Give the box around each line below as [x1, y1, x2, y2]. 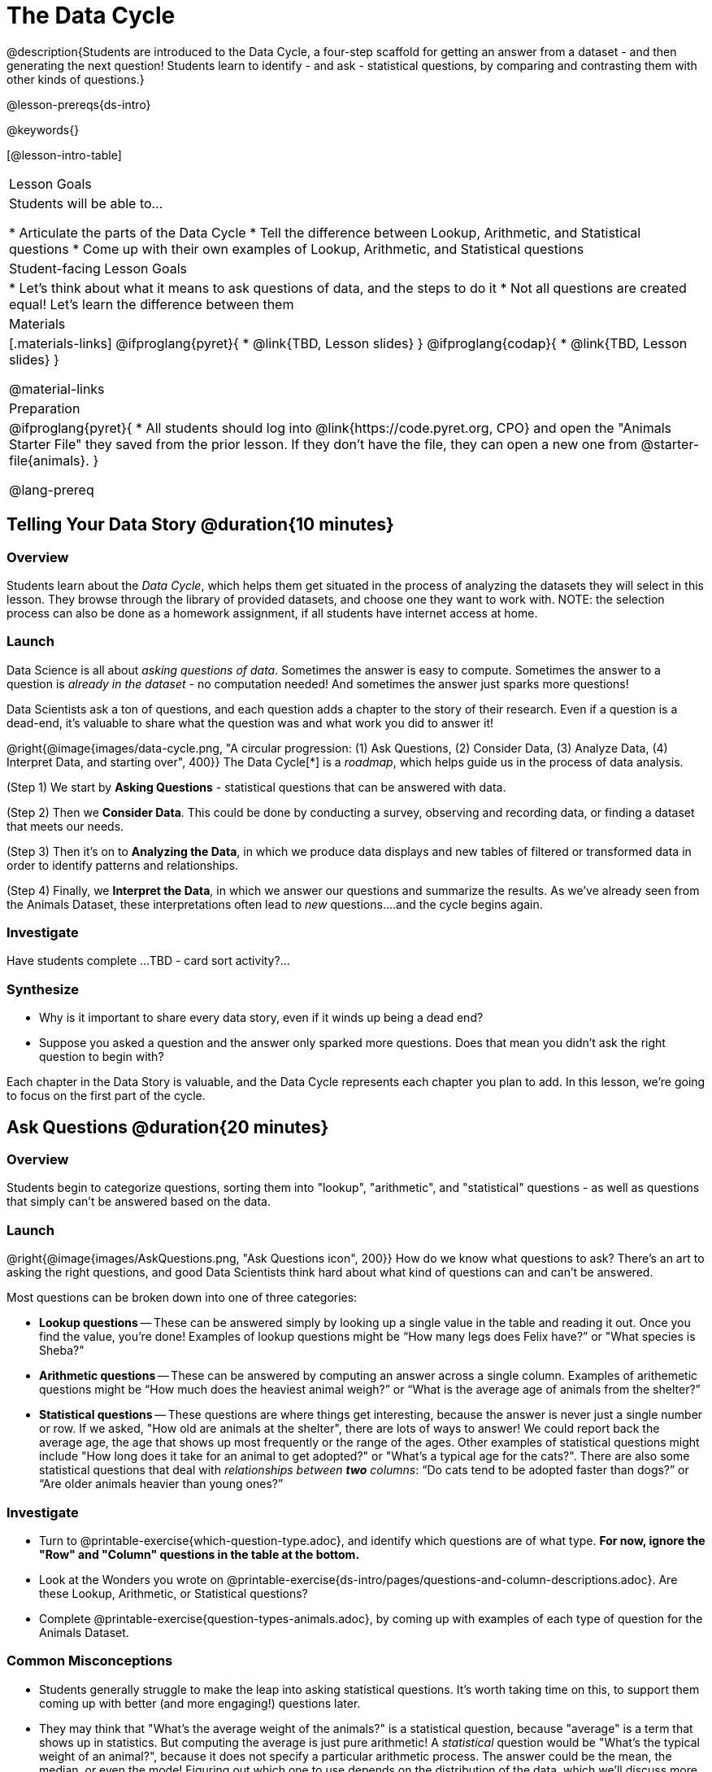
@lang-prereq [9, 481, 94, 498]
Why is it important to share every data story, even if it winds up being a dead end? [39, 1010, 484, 1025]
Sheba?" [39, 1343, 85, 1358]
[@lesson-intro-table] [7, 147, 122, 162]
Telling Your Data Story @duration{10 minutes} [7, 514, 394, 535]
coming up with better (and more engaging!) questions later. [39, 1696, 361, 1710]
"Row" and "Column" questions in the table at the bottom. [39, 1547, 360, 1561]
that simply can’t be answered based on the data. [7, 1194, 271, 1209]
